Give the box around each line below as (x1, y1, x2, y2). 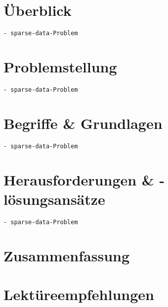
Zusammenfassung (3, 245, 130, 265)
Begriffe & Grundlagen (3, 113, 163, 133)
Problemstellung (3, 56, 117, 76)
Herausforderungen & (3, 169, 154, 189)
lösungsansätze (3, 188, 105, 209)
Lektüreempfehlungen (3, 284, 154, 304)
